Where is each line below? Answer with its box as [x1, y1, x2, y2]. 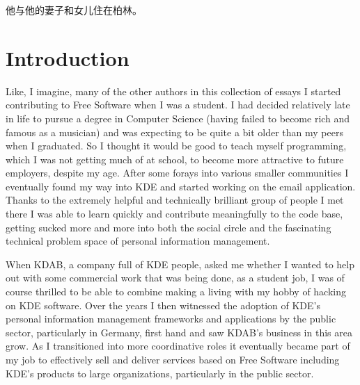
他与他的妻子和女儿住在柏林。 [6, 3, 142, 17]
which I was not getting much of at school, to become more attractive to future [6, 151, 344, 166]
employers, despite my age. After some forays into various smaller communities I [6, 165, 349, 180]
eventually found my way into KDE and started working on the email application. [6, 179, 356, 193]
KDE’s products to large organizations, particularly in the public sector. [6, 366, 314, 380]
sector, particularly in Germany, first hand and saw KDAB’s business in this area [6, 325, 352, 339]
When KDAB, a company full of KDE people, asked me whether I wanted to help [6, 256, 354, 271]
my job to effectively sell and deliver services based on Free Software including [6, 352, 340, 366]
